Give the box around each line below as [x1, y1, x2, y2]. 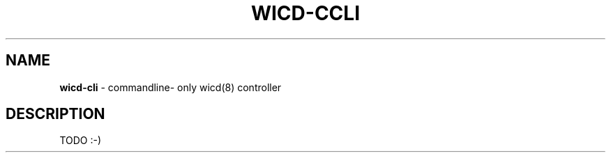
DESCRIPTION [6, 105, 105, 123]
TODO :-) [59, 134, 102, 147]
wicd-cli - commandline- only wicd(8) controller [59, 81, 282, 93]
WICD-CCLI [250, 1, 361, 25]
